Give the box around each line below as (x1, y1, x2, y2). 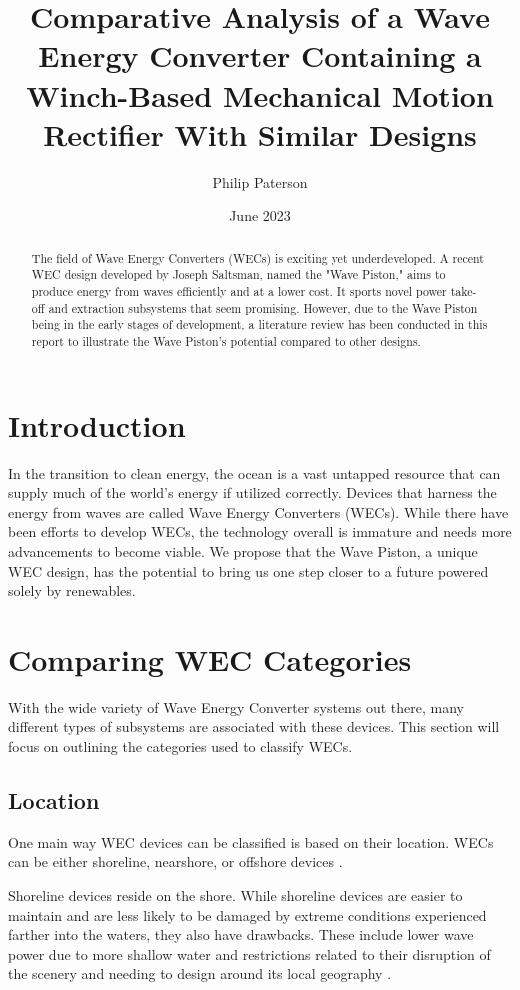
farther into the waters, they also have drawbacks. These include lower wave (8, 924, 474, 945)
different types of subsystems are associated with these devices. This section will (8, 716, 500, 737)
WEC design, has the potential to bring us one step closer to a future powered (8, 560, 489, 581)
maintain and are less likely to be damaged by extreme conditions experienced (8, 904, 487, 925)
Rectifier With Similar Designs (43, 113, 477, 154)
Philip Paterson (212, 171, 308, 192)
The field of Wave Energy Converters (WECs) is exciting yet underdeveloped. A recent (31, 249, 484, 266)
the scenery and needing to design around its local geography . (8, 963, 392, 984)
